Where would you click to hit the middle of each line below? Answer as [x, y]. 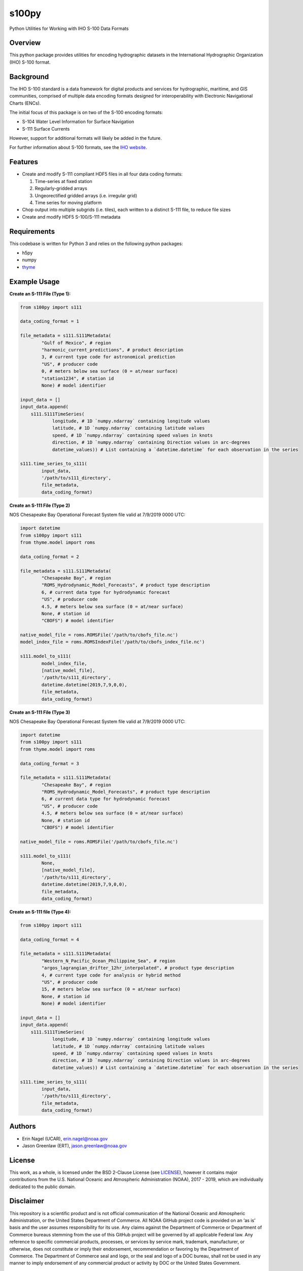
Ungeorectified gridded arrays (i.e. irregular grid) [86, 195]
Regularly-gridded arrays [61, 189]
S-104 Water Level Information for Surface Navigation [78, 122]
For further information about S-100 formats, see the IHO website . [78, 147]
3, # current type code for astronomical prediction [108, 357]
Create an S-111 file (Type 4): [40, 912]
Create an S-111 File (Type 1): [40, 294]
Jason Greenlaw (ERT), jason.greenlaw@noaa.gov [75, 1145]
